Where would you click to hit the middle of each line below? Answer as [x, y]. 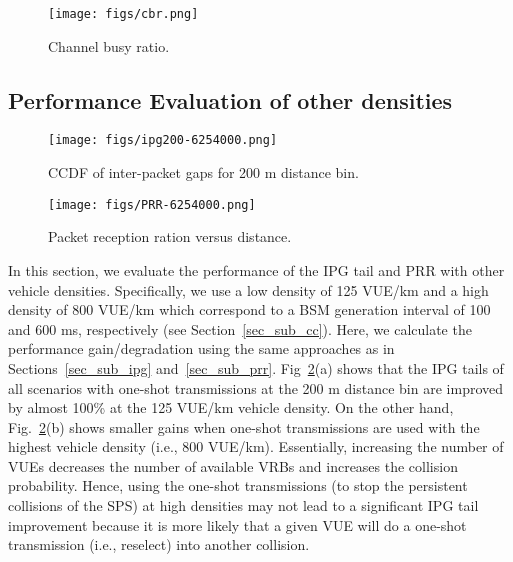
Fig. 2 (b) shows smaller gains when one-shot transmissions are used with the [244, 426]
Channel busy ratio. [109, 45]
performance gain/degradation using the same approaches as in [201, 348]
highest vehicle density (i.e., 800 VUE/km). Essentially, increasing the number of [256, 446]
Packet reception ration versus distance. [170, 236]
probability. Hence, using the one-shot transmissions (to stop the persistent [238, 485]
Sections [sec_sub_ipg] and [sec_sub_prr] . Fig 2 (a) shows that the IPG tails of [256, 367]
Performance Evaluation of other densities [230, 99]
